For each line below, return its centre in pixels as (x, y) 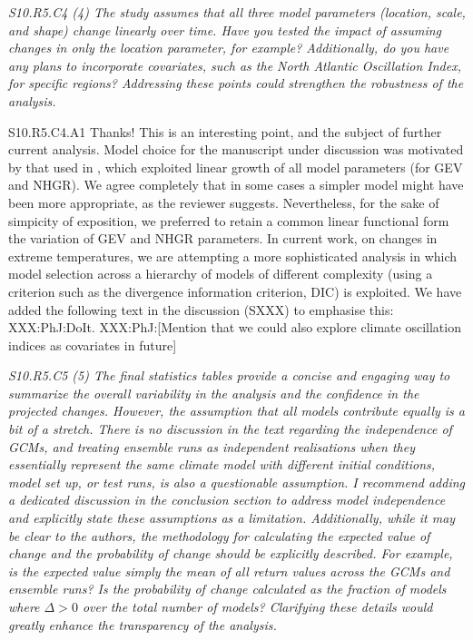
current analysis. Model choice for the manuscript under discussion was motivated (236, 149)
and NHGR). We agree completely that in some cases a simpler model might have (236, 185)
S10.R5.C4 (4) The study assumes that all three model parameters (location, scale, (237, 12)
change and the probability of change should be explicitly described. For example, (231, 553)
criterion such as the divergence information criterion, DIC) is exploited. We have (235, 291)
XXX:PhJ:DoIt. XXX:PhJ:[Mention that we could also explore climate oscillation (235, 327)
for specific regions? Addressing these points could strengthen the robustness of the (236, 83)
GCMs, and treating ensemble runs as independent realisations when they (212, 446)
